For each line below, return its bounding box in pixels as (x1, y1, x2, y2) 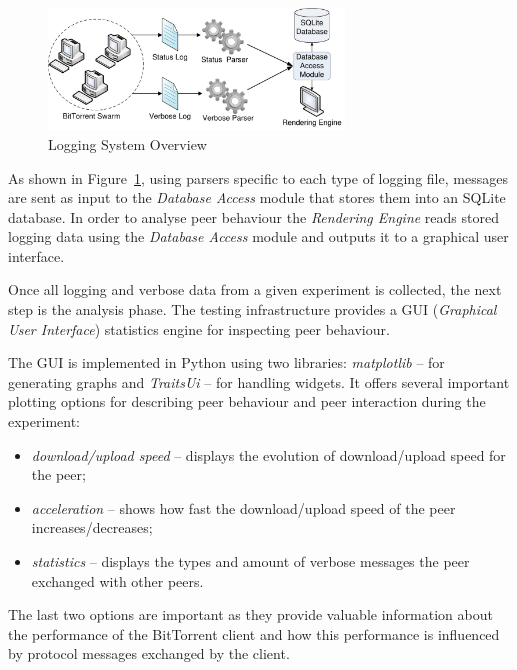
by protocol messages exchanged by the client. (8, 643, 290, 664)
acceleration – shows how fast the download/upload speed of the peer (31, 497, 456, 518)
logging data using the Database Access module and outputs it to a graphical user (8, 226, 509, 247)
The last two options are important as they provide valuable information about (8, 604, 493, 625)
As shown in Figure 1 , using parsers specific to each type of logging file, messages (8, 167, 508, 188)
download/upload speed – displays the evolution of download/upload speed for (31, 444, 506, 465)
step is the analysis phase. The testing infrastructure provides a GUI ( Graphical (8, 299, 497, 320)
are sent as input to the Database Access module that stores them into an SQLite (8, 187, 506, 208)
